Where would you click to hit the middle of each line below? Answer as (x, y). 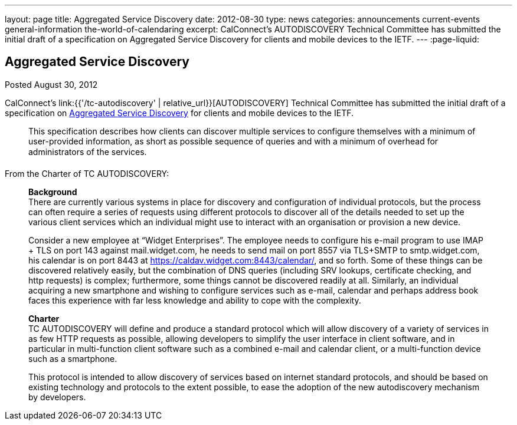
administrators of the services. (88, 151)
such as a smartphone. (73, 358)
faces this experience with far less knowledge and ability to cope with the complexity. (195, 300)
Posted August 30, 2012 (51, 84)
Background (53, 192)
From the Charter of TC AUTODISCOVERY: (87, 173)
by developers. (57, 397)
